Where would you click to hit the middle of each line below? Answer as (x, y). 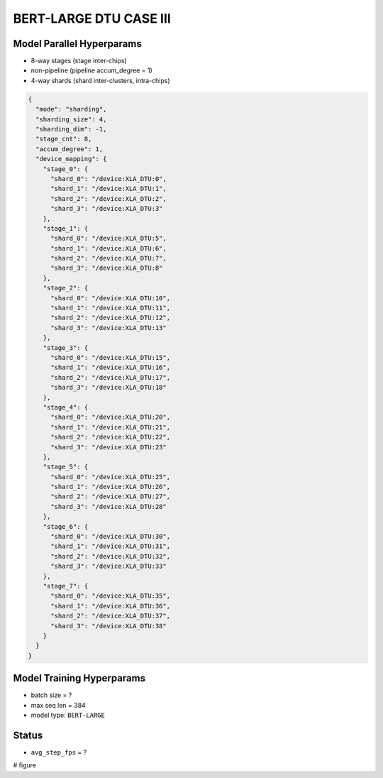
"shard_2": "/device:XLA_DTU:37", (110, 616)
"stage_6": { (66, 526)
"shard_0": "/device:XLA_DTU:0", (109, 179)
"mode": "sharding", (71, 109)
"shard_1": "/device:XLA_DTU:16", (110, 368)
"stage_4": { (66, 407)
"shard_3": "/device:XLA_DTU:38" (109, 626)
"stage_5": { (66, 467)
